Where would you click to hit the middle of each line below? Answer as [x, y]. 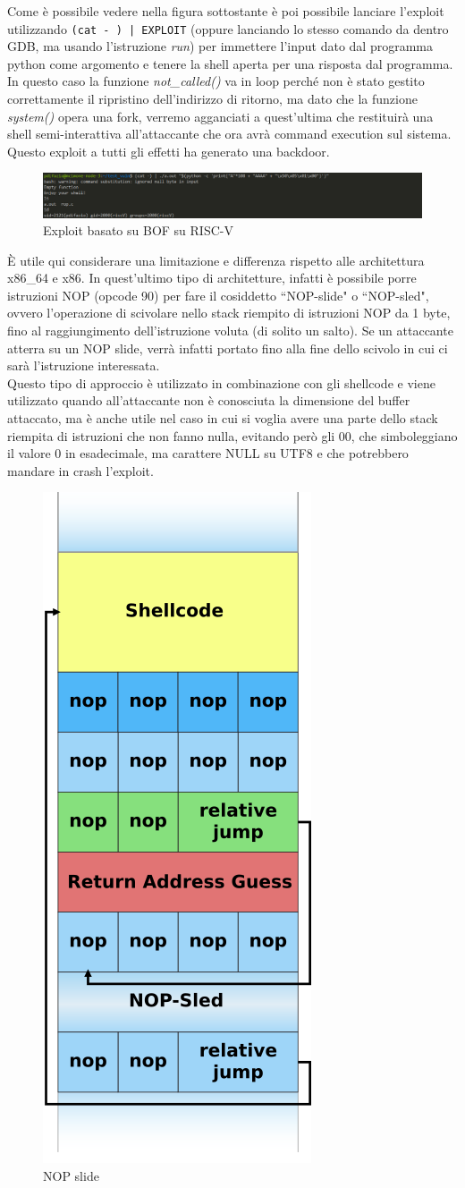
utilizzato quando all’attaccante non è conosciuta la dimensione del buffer [209, 400]
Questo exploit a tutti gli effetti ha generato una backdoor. [169, 151]
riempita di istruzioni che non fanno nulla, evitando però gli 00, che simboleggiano [232, 435]
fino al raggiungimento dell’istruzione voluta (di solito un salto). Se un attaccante [230, 331]
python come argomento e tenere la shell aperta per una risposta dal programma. [230, 63]
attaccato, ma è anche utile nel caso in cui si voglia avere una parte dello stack [223, 418]
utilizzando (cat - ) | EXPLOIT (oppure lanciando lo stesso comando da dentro [228, 28]
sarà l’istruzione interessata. [84, 365]
